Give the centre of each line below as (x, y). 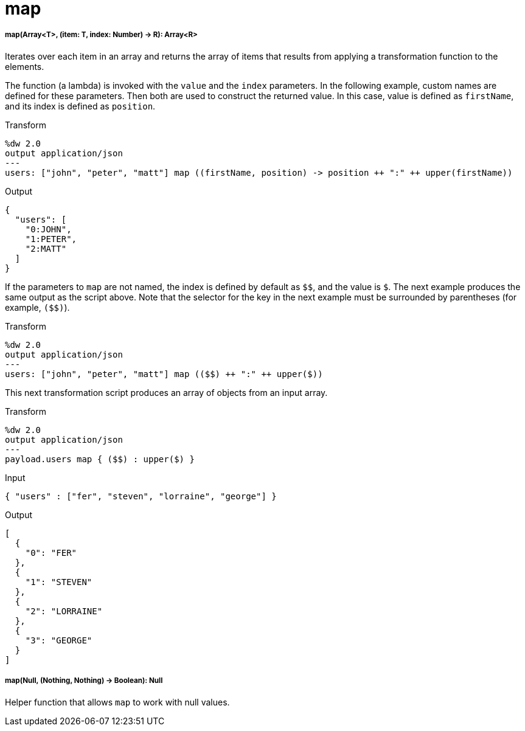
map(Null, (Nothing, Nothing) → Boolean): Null (84, 681)
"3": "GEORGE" (59, 640)
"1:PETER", (51, 239)
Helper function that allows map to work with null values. (117, 702)
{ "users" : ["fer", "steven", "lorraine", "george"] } (141, 496)
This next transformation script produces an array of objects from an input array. (166, 392)
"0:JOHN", (48, 229)
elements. (25, 66)
